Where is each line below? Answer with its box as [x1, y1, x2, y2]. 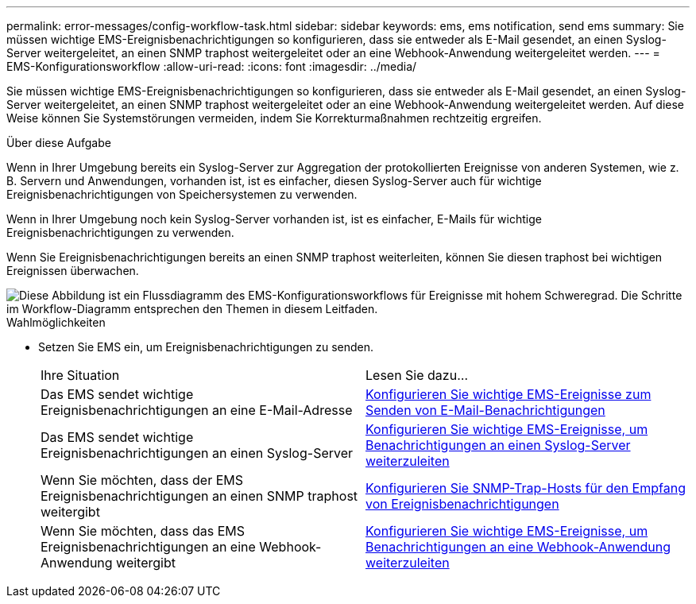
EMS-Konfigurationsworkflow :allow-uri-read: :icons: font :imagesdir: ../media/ [6, 60, 417, 73]
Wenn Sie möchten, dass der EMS [41, 472, 243, 488]
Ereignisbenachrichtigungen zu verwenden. [6, 226, 234, 239]
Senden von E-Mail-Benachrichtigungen [365, 402, 605, 418]
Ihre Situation [41, 367, 120, 383]
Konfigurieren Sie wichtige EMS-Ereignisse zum [365, 386, 652, 402]
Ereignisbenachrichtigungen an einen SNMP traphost [41, 488, 358, 504]
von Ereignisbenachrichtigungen [365, 496, 559, 512]
